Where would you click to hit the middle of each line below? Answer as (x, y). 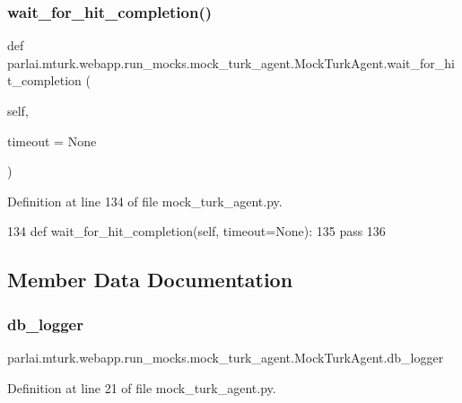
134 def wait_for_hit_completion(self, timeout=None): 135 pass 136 (196, 231)
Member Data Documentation (150, 280)
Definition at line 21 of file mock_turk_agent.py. (142, 387)
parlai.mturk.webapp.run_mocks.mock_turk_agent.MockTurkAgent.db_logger (226, 357)
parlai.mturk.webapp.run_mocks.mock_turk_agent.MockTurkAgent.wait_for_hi (231, 62)
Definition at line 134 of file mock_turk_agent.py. (145, 201)
